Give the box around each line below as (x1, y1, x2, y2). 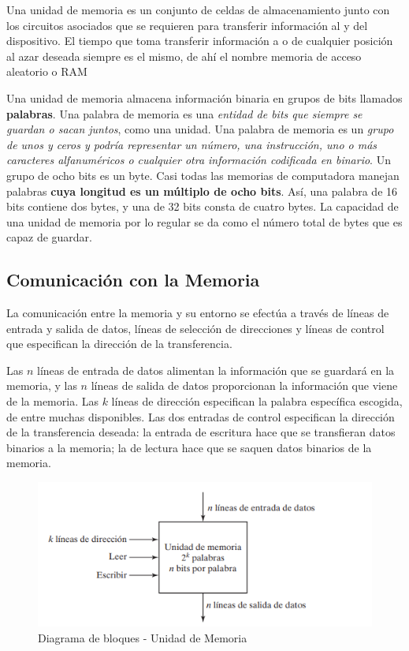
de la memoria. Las (6, 393, 99, 410)
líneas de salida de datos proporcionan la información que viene (91, 377, 398, 394)
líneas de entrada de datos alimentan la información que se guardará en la (37, 361, 395, 378)
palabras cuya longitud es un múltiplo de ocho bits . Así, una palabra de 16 (6, 182, 398, 199)
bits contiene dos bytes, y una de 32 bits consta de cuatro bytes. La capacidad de (6, 198, 399, 215)
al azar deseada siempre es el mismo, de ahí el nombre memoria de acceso (6, 47, 362, 64)
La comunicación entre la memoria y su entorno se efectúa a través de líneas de (6, 305, 389, 321)
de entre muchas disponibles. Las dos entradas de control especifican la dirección (6, 408, 395, 425)
